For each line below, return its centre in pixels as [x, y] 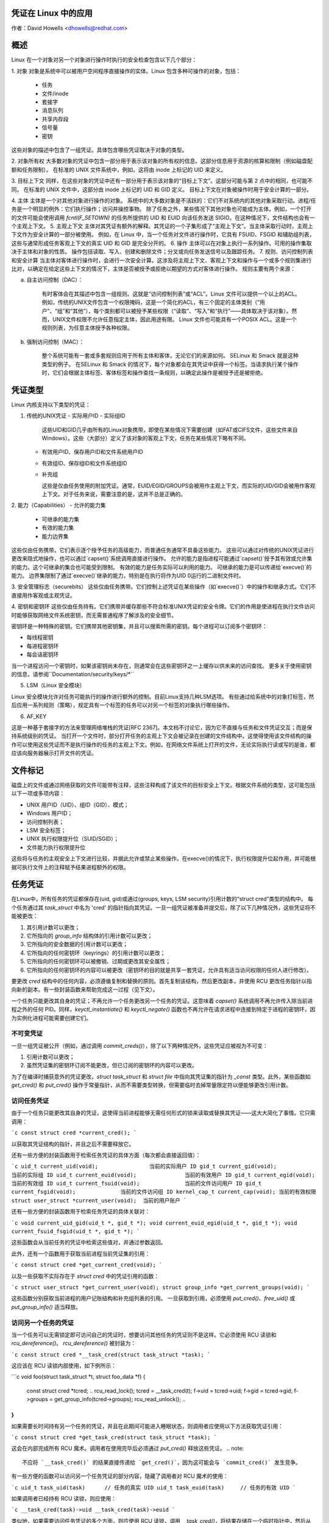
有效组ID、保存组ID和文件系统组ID [84, 463]
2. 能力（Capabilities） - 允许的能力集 [58, 505]
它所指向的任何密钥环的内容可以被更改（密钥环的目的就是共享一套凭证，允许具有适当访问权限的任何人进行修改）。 [169, 970]
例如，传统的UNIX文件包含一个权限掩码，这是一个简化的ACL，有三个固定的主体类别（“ [151, 302]
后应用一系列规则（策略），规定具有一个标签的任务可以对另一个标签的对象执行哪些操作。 [122, 705]
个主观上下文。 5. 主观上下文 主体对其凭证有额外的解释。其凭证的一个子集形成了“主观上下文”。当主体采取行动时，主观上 [162, 226]
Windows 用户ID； [50, 813]
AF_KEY [37, 716]
